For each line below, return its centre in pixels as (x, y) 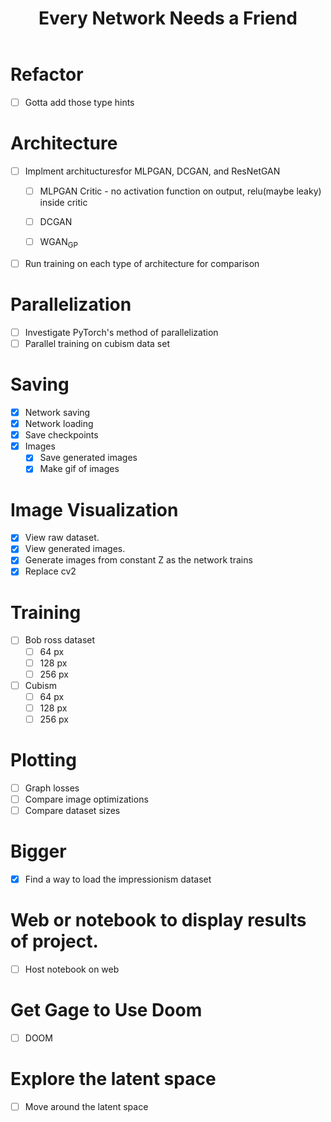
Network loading (59, 424)
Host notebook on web (72, 969)
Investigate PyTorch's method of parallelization (121, 332)
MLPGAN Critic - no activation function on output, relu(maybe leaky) (180, 191)
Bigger (38, 851)
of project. (54, 941)
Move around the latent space (86, 1107)
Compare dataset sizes (72, 811)
